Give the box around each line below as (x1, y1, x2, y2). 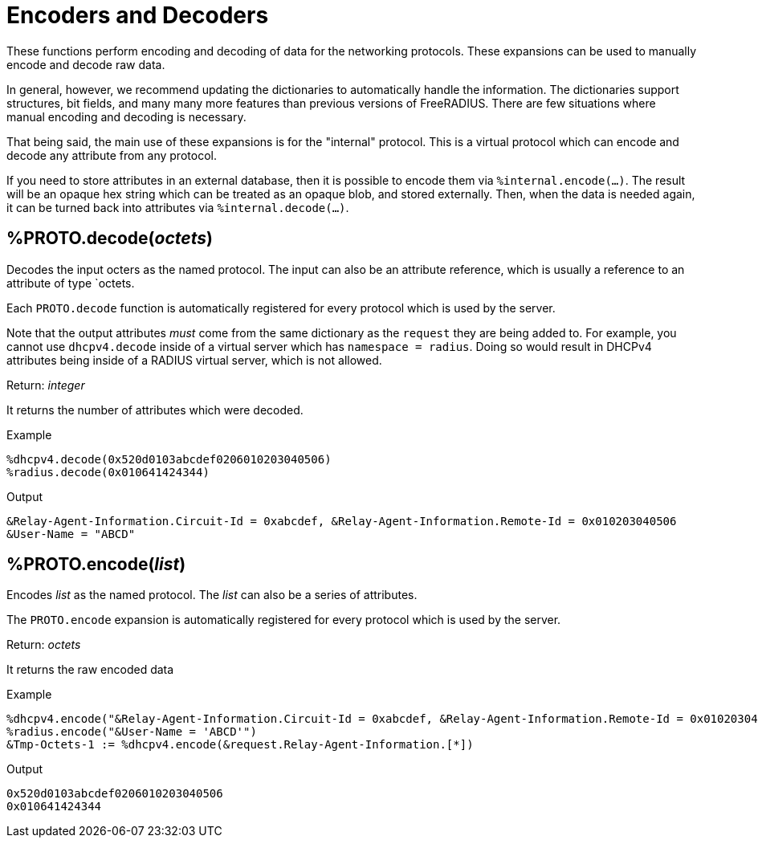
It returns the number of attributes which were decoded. (6, 402, 304, 417)
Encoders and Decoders (6, 2, 269, 29)
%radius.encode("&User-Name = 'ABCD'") (6, 725, 257, 739)
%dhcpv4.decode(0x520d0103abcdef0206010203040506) (6, 452, 332, 466)
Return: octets (6, 638, 81, 652)
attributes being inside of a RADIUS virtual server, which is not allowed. (6, 353, 382, 367)
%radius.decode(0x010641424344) (6, 465, 210, 479)
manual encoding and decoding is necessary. (6, 109, 247, 124)
